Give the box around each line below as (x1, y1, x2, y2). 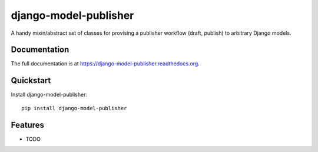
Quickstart (11, 75, 51, 85)
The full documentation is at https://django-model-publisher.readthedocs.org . (11, 60, 200, 67)
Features (11, 120, 44, 130)
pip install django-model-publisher (21, 105, 127, 111)
